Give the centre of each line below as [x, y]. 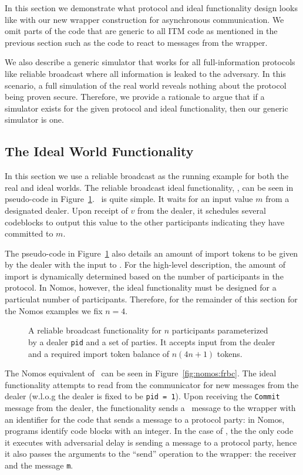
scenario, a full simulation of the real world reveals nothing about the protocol [146, 85]
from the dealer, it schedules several [201, 210]
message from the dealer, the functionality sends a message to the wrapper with [150, 407]
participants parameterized [220, 330]
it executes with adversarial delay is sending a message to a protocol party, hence [151, 442]
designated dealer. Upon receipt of [66, 210]
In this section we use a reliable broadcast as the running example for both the [147, 176]
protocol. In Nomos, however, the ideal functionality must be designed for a [141, 287]
